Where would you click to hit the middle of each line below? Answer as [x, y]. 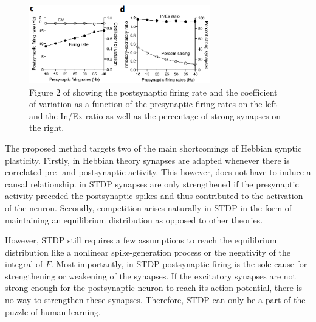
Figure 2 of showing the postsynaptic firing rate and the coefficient [153, 92]
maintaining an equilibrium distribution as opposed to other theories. [134, 219]
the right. [47, 128]
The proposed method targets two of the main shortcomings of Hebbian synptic [153, 148]
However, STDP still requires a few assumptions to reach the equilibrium [141, 240]
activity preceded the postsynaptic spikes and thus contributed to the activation [154, 196]
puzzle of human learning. [53, 311]
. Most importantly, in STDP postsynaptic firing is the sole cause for [179, 264]
